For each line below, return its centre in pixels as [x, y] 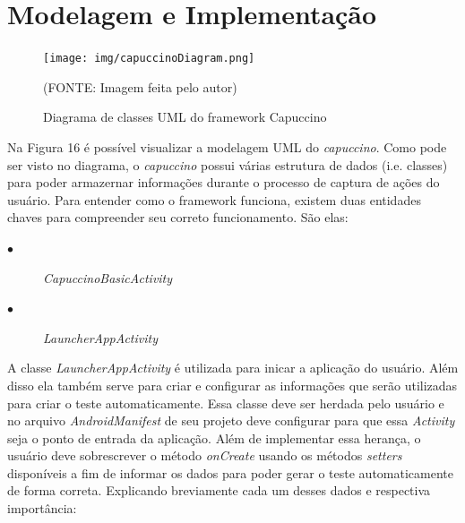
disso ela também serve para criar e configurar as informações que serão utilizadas [232, 385]
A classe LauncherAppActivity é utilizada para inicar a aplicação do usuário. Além [233, 368]
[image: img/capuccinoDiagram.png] [149, 59]
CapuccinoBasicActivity [108, 277]
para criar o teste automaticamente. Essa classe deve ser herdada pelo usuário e [226, 403]
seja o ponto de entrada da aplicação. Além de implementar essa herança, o [214, 437]
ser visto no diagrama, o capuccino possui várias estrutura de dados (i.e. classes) [228, 164]
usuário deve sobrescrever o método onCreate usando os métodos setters [205, 455]
